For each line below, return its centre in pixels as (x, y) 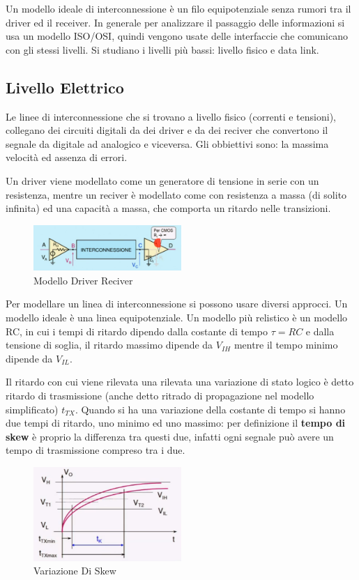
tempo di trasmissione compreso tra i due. (96, 450)
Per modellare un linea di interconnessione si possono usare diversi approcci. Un (177, 304)
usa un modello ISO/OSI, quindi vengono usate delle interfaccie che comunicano (177, 36)
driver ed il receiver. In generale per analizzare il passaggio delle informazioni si (175, 22)
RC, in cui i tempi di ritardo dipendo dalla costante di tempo (137, 331)
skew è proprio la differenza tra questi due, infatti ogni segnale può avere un (170, 436)
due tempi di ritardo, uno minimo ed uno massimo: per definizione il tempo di (176, 423)
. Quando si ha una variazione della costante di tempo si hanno (210, 409)
